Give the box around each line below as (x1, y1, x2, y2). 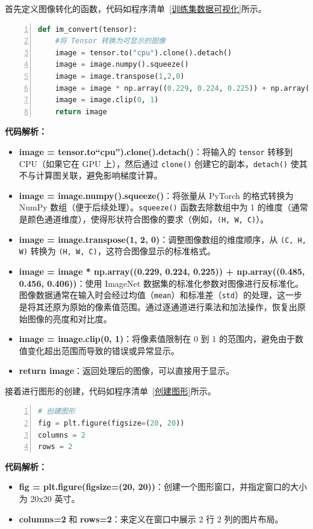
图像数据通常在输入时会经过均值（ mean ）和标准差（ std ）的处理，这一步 (19, 289, 302, 301)
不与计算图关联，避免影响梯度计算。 (19, 169, 163, 182)
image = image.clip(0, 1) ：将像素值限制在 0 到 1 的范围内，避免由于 (19, 332, 295, 345)
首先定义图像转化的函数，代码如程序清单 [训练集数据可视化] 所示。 (5, 2, 267, 14)
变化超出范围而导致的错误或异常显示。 (27, 344, 179, 356)
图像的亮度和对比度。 (27, 312, 112, 325)
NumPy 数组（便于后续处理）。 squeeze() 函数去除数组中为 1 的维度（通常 (19, 201, 308, 213)
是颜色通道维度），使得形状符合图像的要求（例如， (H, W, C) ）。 (19, 213, 269, 225)
